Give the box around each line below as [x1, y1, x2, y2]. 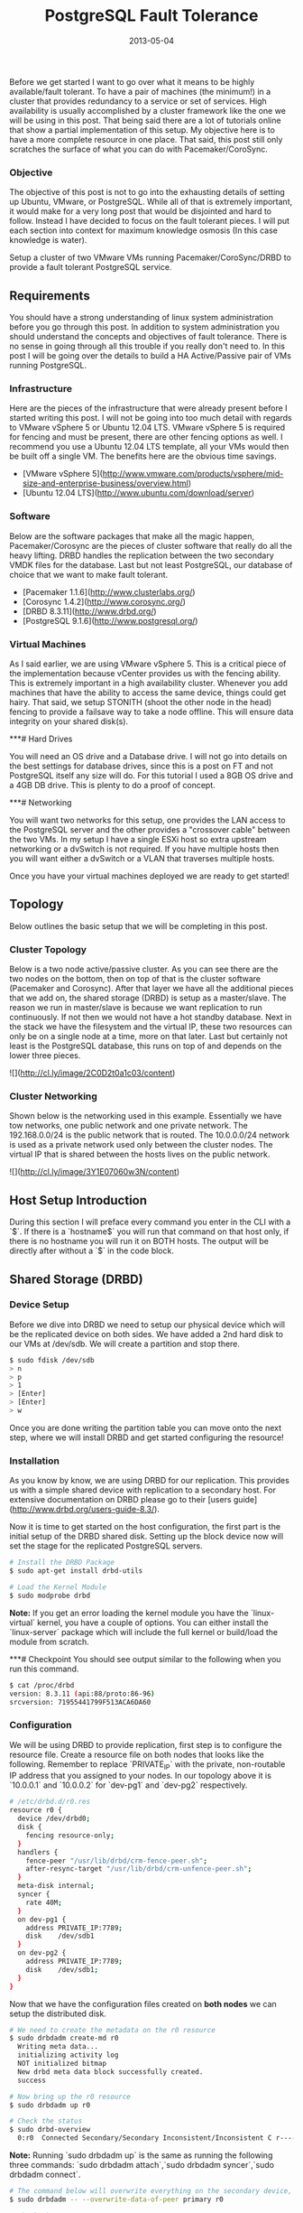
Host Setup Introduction [9, 1193, 147, 1208]
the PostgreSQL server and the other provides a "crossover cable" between [9, 823, 290, 835]
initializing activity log [17, 2050, 119, 2060]
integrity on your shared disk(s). [9, 715, 129, 727]
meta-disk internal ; [17, 1882, 95, 1891]
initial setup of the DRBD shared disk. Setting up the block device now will [9, 1531, 284, 1542]
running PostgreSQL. [9, 360, 87, 371]
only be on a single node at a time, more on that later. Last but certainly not [9, 1031, 289, 1042]
